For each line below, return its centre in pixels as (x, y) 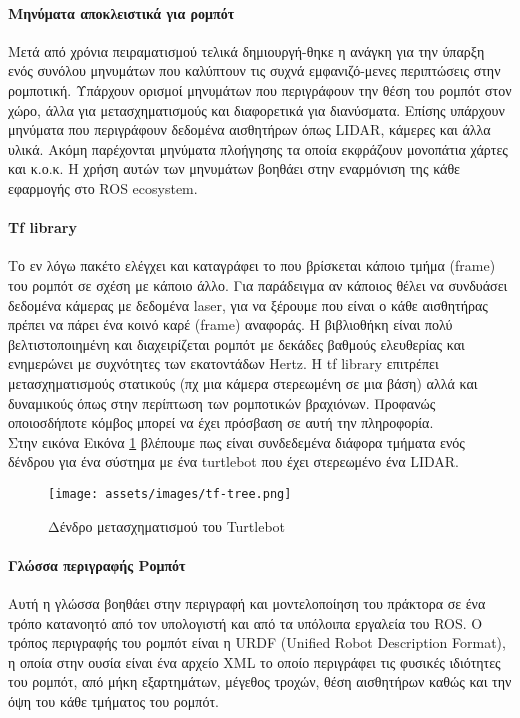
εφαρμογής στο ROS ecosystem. (103, 187)
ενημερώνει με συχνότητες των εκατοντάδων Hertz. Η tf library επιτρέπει (223, 363)
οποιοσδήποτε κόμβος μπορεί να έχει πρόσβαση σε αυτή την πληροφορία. (221, 422)
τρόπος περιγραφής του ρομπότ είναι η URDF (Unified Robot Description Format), (257, 642)
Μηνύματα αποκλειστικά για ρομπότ (121, 12)
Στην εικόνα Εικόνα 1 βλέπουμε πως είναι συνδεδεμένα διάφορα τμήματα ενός (236, 441)
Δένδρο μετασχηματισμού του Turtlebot (167, 525)
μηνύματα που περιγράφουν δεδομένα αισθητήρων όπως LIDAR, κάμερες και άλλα (249, 129)
